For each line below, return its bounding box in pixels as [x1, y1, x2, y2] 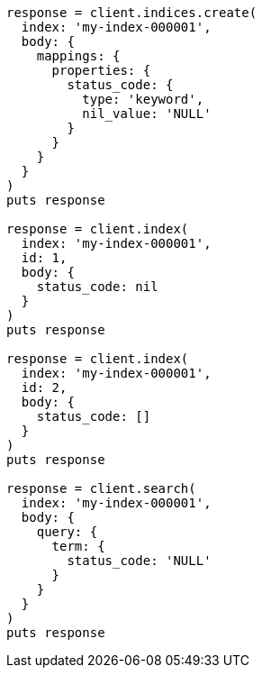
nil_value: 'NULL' [82, 106, 212, 121]
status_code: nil [36, 279, 158, 294]
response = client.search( [6, 481, 196, 496]
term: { [51, 539, 105, 553]
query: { [36, 524, 98, 539]
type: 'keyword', [82, 92, 204, 106]
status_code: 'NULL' [67, 553, 212, 568]
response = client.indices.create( [6, 5, 257, 20]
